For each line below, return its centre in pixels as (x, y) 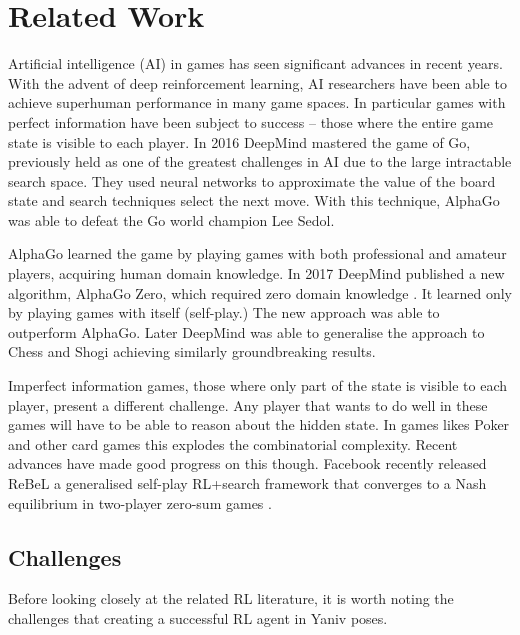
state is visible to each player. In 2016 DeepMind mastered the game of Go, (239, 141)
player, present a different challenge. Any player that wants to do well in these (248, 404)
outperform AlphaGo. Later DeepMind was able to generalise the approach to (246, 331)
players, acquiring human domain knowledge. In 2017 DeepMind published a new (256, 273)
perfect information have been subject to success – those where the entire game (251, 121)
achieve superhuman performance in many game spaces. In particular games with (257, 102)
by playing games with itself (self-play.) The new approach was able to (224, 312)
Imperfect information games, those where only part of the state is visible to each (258, 385)
